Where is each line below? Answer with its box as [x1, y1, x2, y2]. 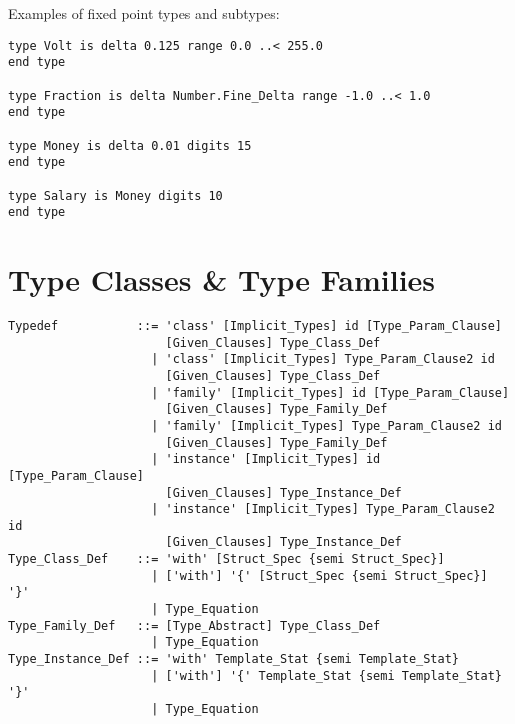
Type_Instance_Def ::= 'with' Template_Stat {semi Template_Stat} [8, 652, 460, 667]
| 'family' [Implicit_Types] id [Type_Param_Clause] [151, 385, 510, 400]
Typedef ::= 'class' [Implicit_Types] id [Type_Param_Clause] [8, 318, 502, 333]
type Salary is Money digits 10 [8, 188, 223, 203]
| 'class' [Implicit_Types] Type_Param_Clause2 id [151, 352, 495, 367]
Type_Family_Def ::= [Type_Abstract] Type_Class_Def [8, 618, 381, 633]
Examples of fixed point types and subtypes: [8, 3, 280, 23]
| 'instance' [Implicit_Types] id [151, 452, 381, 467]
